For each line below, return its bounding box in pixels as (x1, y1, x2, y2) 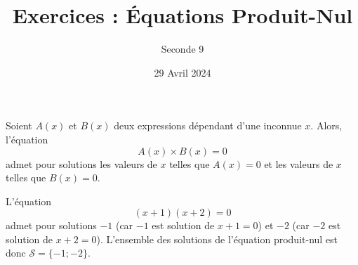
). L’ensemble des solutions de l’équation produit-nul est (96, 231, 338, 246)
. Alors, (310, 118, 343, 133)
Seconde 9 (161, 41, 204, 56)
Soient (6, 118, 32, 133)
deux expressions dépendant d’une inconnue (114, 118, 302, 133)
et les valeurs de (264, 156, 333, 171)
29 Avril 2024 (154, 65, 211, 79)
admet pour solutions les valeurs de (6, 156, 157, 171)
